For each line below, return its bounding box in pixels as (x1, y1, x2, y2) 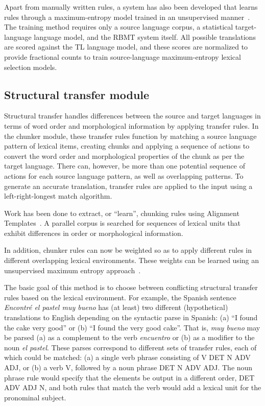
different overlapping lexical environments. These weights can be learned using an (4, 255, 259, 266)
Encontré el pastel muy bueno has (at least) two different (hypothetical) (4, 302, 228, 313)
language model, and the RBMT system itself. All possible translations (34, 31, 256, 42)
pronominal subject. (4, 392, 66, 402)
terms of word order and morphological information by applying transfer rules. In (4, 120, 259, 131)
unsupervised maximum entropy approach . (4, 265, 141, 275)
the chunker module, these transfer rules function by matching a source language (4, 130, 257, 141)
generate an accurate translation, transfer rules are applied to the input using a (4, 180, 253, 191)
